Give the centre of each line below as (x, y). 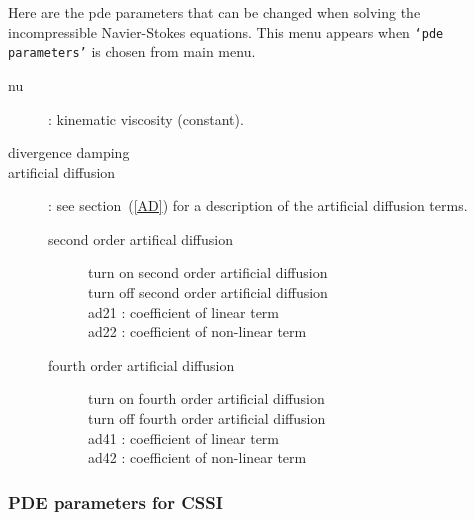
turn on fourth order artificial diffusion (206, 398)
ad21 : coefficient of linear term (184, 311)
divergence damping (69, 152)
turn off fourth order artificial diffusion (207, 418)
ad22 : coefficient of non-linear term (197, 331)
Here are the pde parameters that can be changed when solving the (214, 12)
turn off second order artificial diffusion (208, 292)
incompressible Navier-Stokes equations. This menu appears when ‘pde (226, 31)
